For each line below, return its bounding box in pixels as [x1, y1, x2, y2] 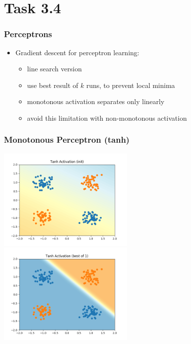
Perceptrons [4, 28, 52, 40]
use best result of [27, 80, 79, 90]
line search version [27, 64, 82, 74]
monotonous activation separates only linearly [27, 96, 165, 107]
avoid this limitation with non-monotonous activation [27, 112, 187, 123]
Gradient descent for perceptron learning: [15, 47, 139, 57]
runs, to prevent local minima [86, 80, 175, 90]
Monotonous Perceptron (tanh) [4, 133, 130, 146]
